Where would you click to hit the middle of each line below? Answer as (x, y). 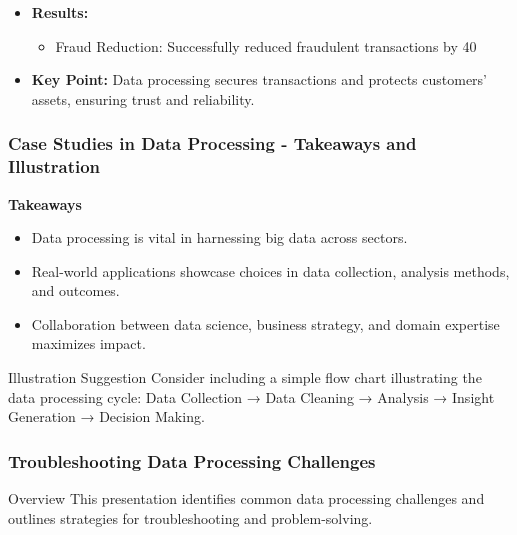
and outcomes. (75, 290)
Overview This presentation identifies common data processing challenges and (246, 498)
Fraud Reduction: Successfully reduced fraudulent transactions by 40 (266, 45)
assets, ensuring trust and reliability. (143, 98)
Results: (60, 12)
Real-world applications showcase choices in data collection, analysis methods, (270, 270)
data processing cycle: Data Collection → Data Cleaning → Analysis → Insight (251, 396)
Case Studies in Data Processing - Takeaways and (212, 143)
